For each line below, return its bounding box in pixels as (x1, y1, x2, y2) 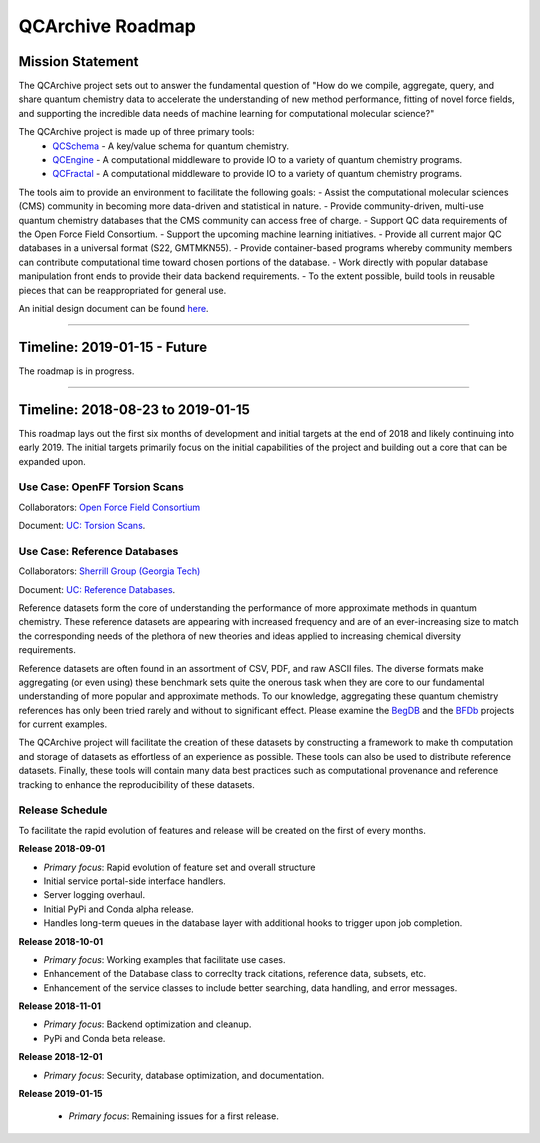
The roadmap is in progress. (18, 365, 135, 377)
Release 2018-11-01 (18, 1000, 102, 1012)
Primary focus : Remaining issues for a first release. (68, 1110, 279, 1122)
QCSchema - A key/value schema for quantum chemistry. (52, 140, 290, 152)
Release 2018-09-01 (18, 843, 105, 855)
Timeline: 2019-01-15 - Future (18, 338, 208, 355)
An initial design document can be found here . (18, 302, 209, 314)
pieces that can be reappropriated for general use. (18, 284, 227, 296)
